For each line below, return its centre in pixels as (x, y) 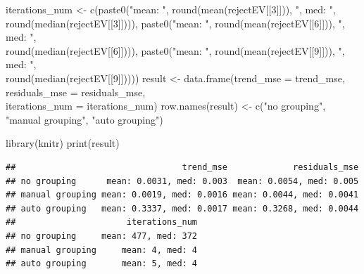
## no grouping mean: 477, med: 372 (102, 236)
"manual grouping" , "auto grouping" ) (84, 119)
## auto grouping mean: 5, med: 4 (102, 264)
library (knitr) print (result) (63, 143)
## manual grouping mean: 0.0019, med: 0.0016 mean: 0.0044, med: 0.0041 (182, 195)
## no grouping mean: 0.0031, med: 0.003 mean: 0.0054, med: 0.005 (182, 181)
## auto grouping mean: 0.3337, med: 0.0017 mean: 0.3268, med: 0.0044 (182, 208)
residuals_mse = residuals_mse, (76, 92)
